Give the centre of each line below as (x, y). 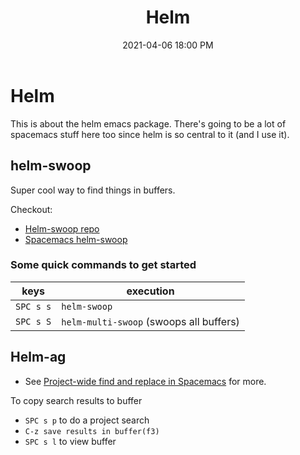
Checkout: (31, 209)
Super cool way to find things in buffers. (93, 190)
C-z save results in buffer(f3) (92, 431)
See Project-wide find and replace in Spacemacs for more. (145, 381)
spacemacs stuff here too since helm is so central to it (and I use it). (150, 134)
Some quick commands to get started (103, 265)
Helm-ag (38, 357)
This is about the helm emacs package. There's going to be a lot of (148, 123)
